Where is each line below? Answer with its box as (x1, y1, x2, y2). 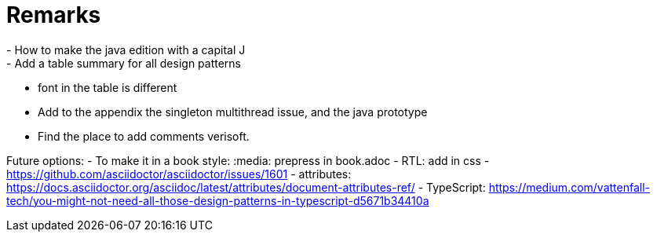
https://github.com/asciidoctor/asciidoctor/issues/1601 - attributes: (6, 167, 352, 181)
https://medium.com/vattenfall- (488, 180, 651, 194)
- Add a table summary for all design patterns (6, 56, 242, 70)
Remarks (6, 2, 101, 28)
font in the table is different (38, 80, 177, 94)
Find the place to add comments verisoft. (38, 129, 250, 143)
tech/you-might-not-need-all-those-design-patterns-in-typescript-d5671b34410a (6, 193, 429, 207)
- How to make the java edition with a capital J (6, 42, 246, 57)
